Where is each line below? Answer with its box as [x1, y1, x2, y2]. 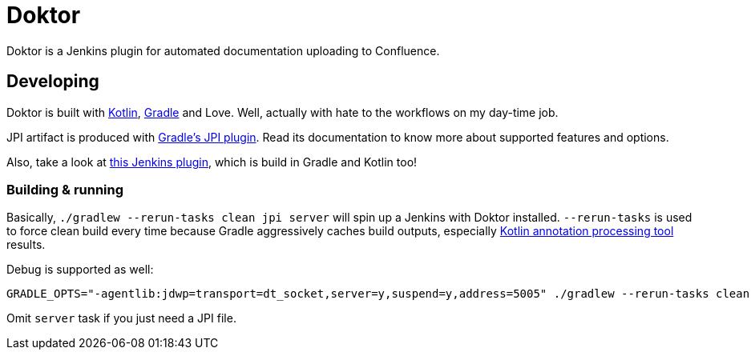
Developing [6, 71, 99, 92]
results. [6, 238, 46, 252]
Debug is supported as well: [6, 262, 154, 277]
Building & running [6, 181, 124, 198]
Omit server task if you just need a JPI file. [6, 311, 236, 326]
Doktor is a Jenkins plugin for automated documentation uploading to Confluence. [6, 43, 440, 58]
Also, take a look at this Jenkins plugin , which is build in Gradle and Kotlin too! [6, 154, 418, 169]
